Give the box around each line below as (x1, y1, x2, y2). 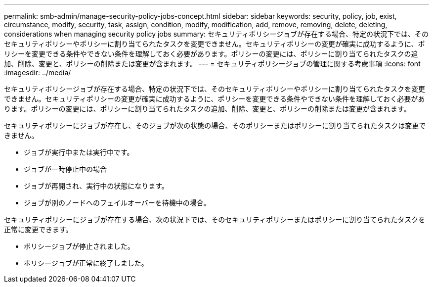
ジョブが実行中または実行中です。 (24, 148, 134, 156)
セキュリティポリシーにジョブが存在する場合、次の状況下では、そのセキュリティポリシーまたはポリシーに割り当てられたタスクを (4, 215, 426, 224)
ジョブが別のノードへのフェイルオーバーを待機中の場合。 (24, 198, 211, 207)
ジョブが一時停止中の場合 (24, 165, 107, 173)
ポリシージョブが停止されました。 (24, 242, 134, 250)
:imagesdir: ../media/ (4, 68, 71, 77)
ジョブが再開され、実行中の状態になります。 (24, 182, 169, 190)
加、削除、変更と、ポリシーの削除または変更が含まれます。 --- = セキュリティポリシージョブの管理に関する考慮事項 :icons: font (4, 59, 421, 68)
